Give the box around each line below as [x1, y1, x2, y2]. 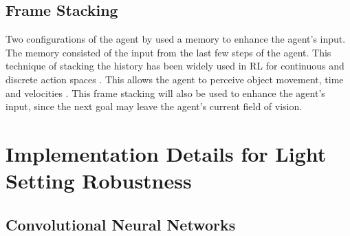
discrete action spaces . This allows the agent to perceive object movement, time [6, 72, 344, 86]
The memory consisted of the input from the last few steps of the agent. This [6, 45, 331, 59]
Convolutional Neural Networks [6, 213, 236, 235]
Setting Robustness [6, 167, 192, 195]
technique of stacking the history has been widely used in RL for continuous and [6, 58, 344, 73]
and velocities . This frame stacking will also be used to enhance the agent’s [6, 85, 325, 100]
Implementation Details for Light [6, 139, 327, 167]
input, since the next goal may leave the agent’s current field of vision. [6, 99, 303, 114]
